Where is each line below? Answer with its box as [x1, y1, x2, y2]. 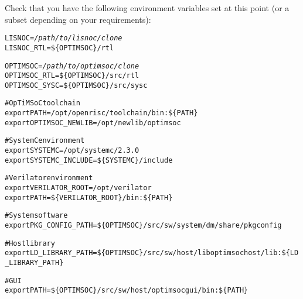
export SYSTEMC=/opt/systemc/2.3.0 [5, 146, 139, 155]
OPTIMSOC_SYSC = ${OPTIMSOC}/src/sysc [5, 81, 148, 90]
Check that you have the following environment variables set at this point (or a [5, 2, 290, 13]
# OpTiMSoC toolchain [5, 99, 80, 108]
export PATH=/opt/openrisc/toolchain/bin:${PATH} [5, 109, 198, 118]
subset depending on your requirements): [5, 13, 151, 25]
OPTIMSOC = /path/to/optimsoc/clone [5, 61, 139, 70]
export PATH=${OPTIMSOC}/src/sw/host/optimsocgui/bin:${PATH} [5, 286, 248, 295]
